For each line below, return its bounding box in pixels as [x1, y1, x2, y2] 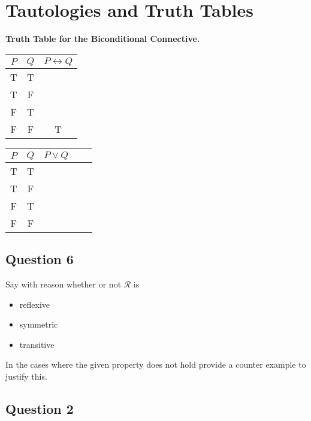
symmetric [19, 318, 58, 331]
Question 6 [5, 250, 74, 268]
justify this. [5, 369, 47, 382]
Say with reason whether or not [5, 277, 122, 290]
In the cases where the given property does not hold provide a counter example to [5, 358, 306, 371]
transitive [19, 338, 55, 350]
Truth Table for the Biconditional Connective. [5, 32, 200, 45]
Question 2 [5, 399, 74, 417]
